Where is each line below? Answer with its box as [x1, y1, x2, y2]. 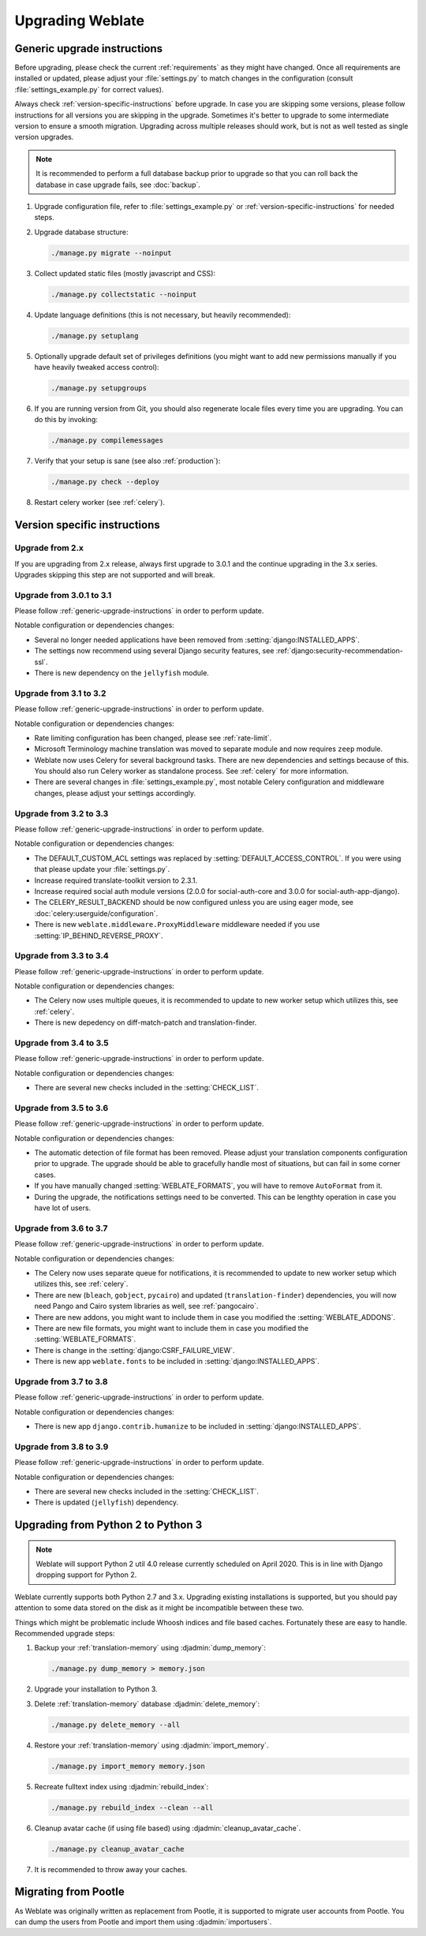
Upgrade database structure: [34, 227, 129, 237]
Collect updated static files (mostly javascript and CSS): [34, 268, 216, 278]
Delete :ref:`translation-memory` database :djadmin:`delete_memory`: [34, 1699, 260, 1708]
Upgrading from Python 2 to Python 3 [14, 1519, 203, 1532]
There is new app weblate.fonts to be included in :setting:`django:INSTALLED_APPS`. [34, 1357, 319, 1366]
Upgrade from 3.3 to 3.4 [14, 951, 110, 962]
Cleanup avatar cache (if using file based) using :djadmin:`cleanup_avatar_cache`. [34, 1823, 301, 1833]
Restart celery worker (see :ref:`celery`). [34, 498, 166, 507]
